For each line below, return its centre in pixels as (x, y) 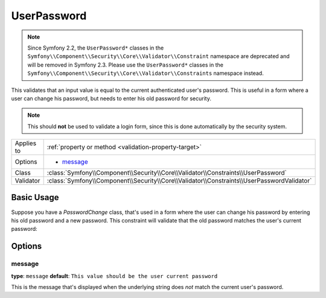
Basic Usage (35, 197)
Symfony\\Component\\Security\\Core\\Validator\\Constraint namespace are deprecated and (158, 56)
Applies (25, 143)
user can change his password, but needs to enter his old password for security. (111, 98)
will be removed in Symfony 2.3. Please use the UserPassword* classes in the (125, 65)
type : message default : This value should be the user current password (114, 276)
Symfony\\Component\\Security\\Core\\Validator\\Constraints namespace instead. (145, 73)
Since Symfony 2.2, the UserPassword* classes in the (96, 48)
